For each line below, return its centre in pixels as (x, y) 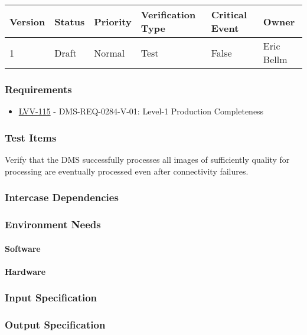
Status (70, 21)
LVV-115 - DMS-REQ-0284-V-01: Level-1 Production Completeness (141, 111)
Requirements (38, 89)
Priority (113, 21)
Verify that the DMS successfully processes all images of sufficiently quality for (147, 160)
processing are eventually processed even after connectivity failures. (127, 171)
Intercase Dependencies (62, 197)
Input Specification (51, 298)
